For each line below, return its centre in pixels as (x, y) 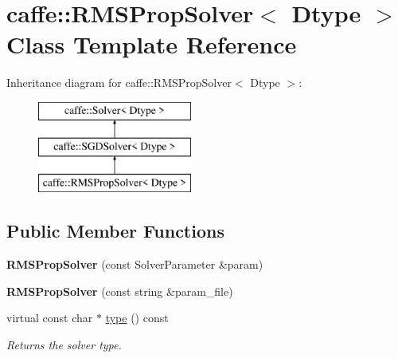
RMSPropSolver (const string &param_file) (120, 291)
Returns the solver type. (64, 344)
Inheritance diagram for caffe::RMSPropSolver (119, 83)
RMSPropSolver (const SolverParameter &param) (135, 264)
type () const (137, 318)
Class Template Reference (152, 44)
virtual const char (50, 318)
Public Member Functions (115, 231)
